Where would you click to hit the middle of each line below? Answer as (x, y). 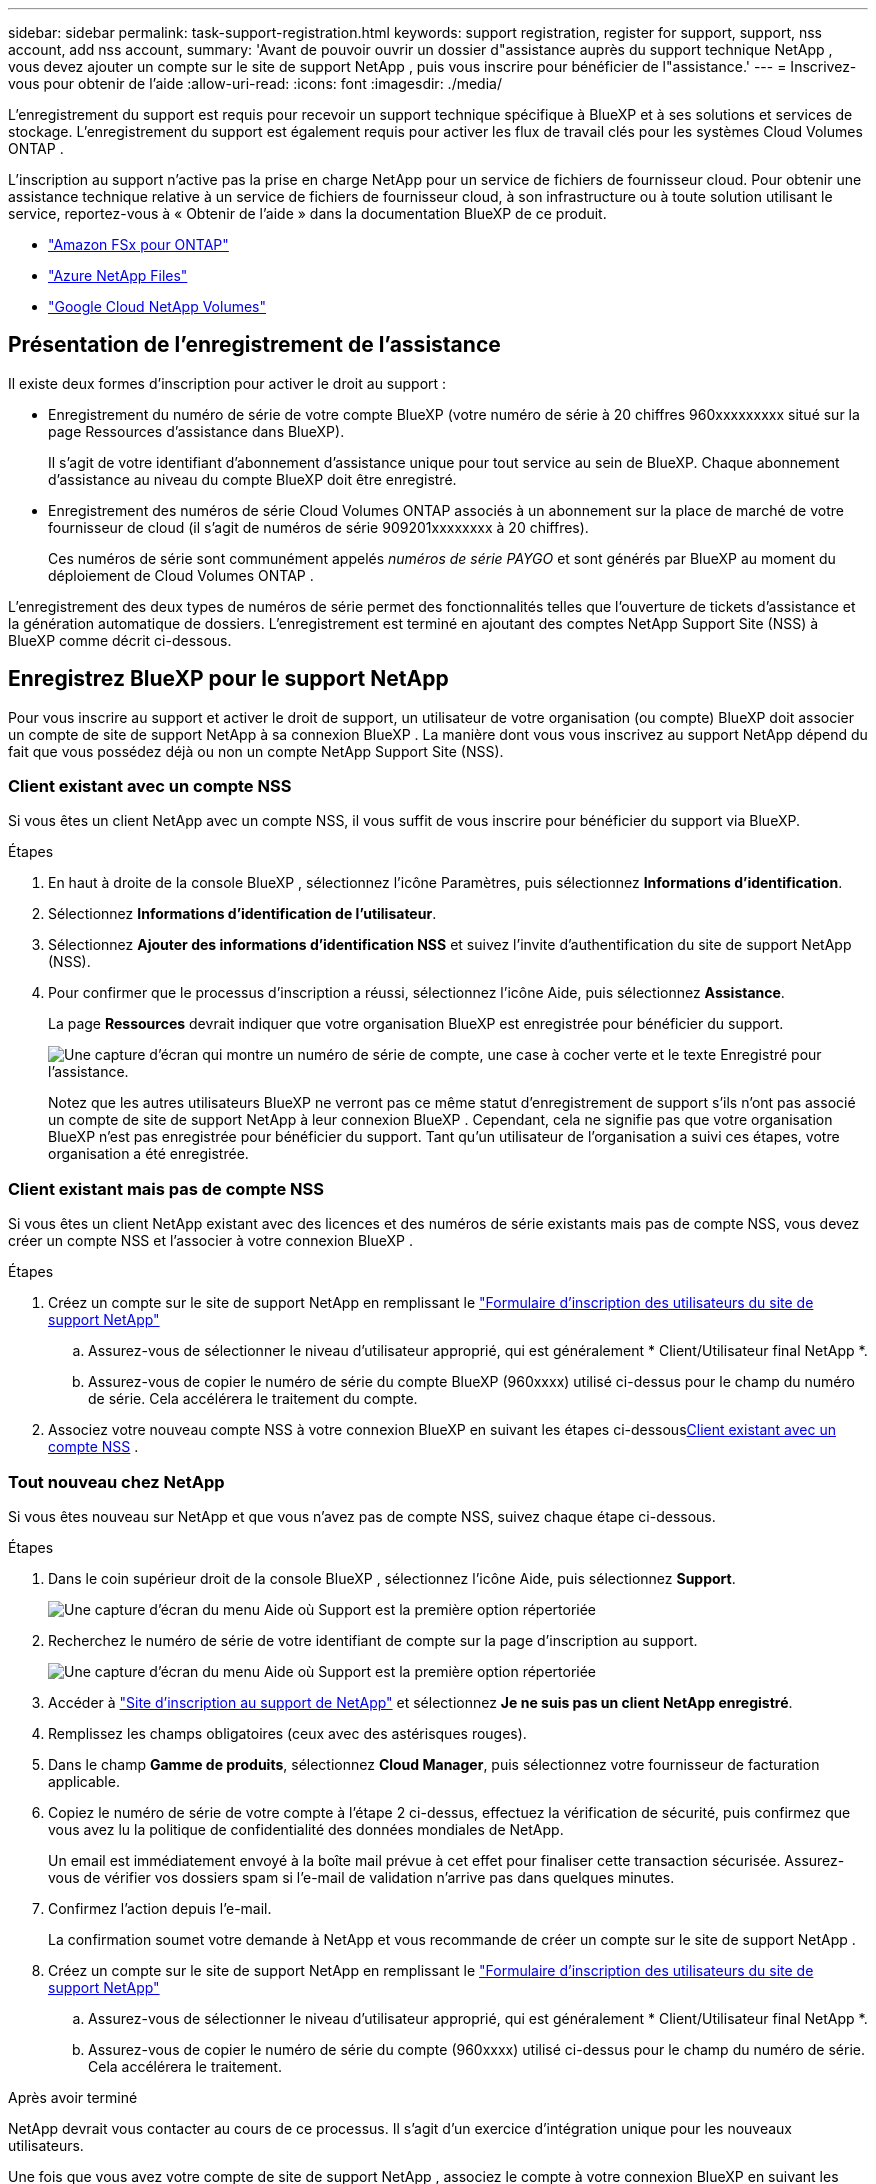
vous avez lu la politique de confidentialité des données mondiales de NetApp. (306, 1829)
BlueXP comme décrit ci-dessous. (120, 640)
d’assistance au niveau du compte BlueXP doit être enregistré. (252, 479)
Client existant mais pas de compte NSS (166, 1188)
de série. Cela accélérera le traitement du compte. (253, 1399)
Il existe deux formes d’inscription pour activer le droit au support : (227, 383)
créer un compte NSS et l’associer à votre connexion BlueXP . (210, 1241)
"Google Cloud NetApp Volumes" (157, 306)
